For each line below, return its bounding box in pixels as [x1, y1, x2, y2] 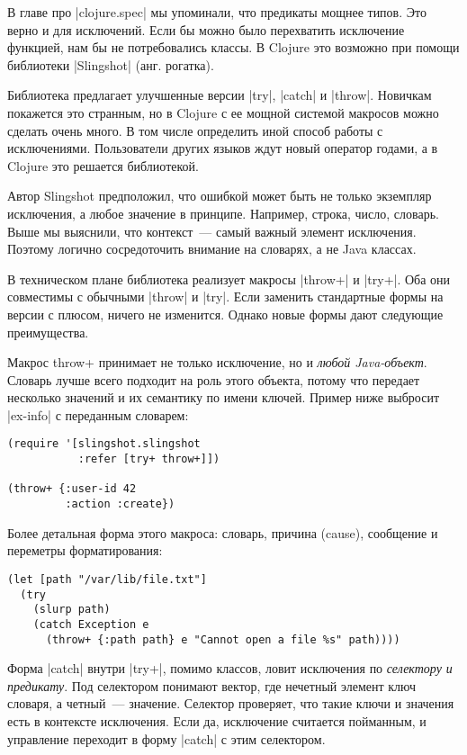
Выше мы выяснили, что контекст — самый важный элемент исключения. [7, 221, 417, 240]
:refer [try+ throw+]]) [77, 453, 220, 466]
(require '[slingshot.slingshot [7, 437, 201, 451]
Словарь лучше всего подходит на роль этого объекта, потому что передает [7, 370, 420, 389]
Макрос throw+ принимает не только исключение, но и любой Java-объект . [7, 353, 427, 372]
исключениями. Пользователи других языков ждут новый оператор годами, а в [7, 139, 438, 157]
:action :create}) [65, 498, 175, 511]
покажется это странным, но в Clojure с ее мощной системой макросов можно [7, 103, 439, 121]
